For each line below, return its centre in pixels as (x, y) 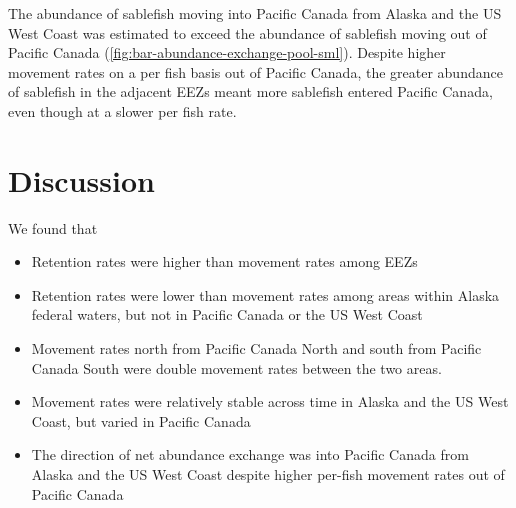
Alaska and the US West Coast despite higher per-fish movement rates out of (268, 474)
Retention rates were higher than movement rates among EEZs (224, 261)
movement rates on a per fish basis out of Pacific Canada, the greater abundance (255, 71)
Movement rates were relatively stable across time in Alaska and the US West (270, 401)
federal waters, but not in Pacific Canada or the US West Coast (227, 314)
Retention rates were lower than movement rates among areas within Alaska (265, 294)
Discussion (81, 179)
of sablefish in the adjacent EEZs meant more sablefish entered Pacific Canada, (250, 91)
